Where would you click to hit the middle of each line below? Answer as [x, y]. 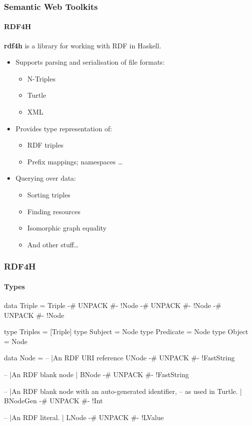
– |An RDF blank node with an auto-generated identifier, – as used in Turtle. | [123, 391]
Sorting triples [49, 194]
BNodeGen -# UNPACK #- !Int [54, 401]
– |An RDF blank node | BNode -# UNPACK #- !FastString [97, 374]
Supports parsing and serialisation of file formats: [90, 62]
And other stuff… [53, 244]
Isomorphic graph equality [67, 228]
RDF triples [45, 145]
